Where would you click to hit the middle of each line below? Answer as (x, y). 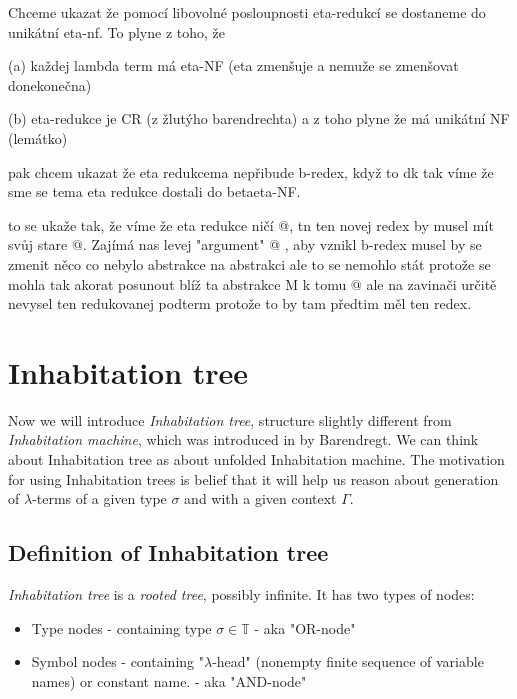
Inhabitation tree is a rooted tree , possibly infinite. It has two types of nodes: (241, 594)
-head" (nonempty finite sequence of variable (348, 661)
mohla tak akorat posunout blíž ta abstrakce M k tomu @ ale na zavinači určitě (252, 283)
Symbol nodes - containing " (117, 661)
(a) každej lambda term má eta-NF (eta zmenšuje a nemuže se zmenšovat (233, 65)
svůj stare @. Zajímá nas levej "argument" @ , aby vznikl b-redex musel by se (245, 244)
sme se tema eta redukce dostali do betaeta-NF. (154, 191)
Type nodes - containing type (121, 627)
